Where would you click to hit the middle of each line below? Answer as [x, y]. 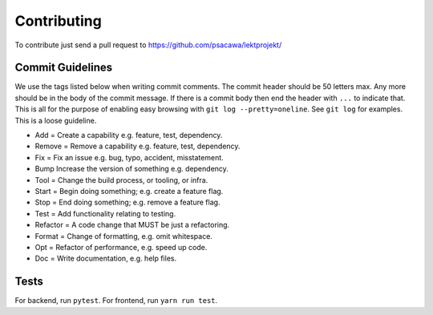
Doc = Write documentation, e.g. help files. [105, 258]
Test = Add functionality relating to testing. [105, 213]
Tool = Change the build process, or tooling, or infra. [121, 180]
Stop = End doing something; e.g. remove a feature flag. [127, 202]
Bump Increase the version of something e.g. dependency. [132, 169]
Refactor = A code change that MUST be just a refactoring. [132, 225]
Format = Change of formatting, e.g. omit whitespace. [123, 236]
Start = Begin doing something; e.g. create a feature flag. [129, 191]
